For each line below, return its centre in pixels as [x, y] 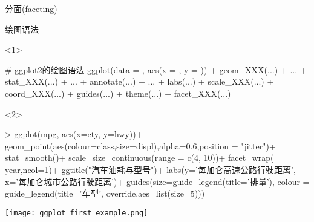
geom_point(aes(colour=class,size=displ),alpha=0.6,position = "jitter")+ [140, 145]
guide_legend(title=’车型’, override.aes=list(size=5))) [105, 193]
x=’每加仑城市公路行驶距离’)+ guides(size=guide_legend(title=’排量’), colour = [157, 181]
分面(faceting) [31, 8]
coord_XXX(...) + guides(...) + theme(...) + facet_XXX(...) [118, 93]
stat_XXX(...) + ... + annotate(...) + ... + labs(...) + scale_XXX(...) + [139, 81]
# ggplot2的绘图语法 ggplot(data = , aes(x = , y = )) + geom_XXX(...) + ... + [156, 69]
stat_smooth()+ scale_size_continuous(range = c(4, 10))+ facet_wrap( [139, 158]
